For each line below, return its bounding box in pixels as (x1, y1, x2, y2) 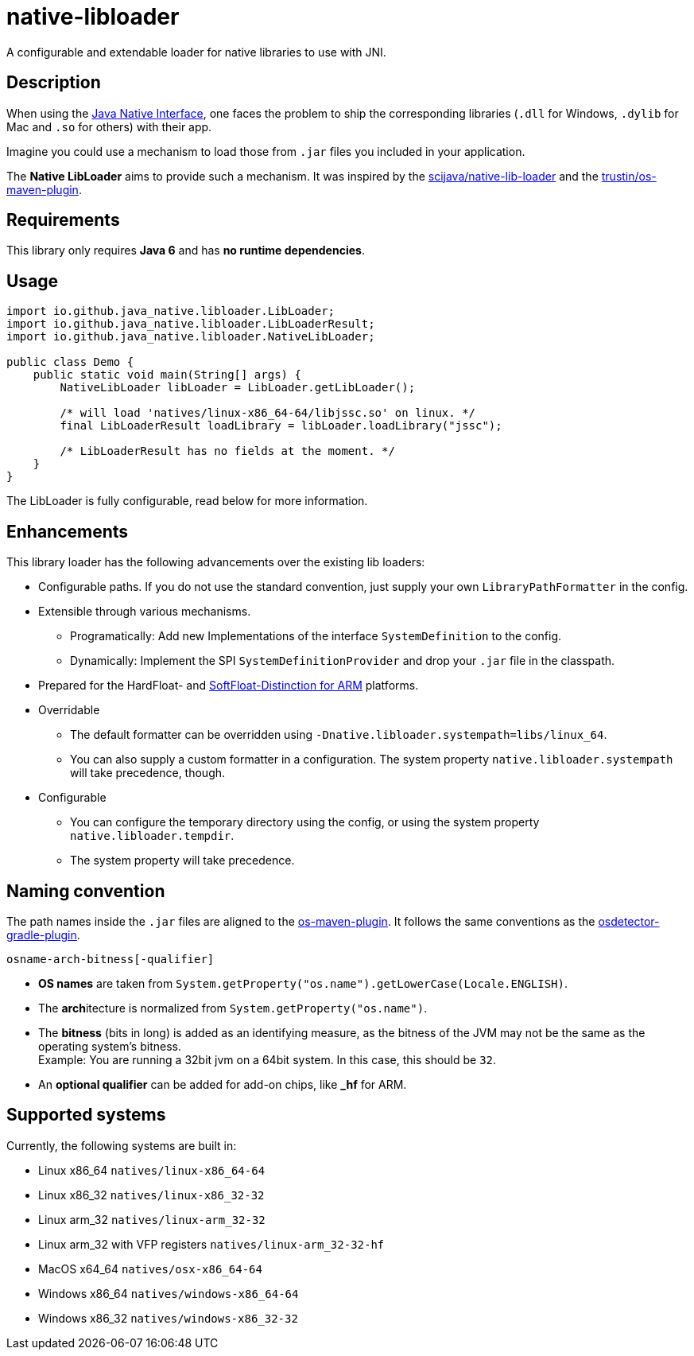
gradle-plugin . (6, 927, 80, 942)
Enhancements (6, 521, 129, 542)
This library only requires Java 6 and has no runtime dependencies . (6, 243, 365, 258)
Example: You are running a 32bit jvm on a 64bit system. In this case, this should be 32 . (38, 1052, 497, 1067)
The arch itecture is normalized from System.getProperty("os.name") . (38, 1000, 428, 1015)
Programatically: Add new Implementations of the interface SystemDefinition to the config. (70, 629, 562, 643)
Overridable (38, 703, 100, 717)
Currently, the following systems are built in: (6, 1138, 237, 1152)
